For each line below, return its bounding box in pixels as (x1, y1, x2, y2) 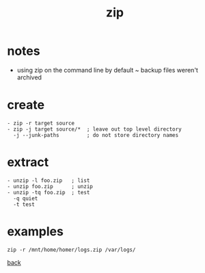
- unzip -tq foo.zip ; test (7, 189, 90, 196)
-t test (13, 200, 36, 208)
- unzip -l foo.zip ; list (7, 177, 90, 184)
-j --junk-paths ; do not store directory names (13, 131, 179, 138)
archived (16, 73, 42, 81)
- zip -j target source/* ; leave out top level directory (7, 125, 182, 133)
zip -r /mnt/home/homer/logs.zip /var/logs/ (7, 246, 136, 253)
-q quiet (13, 195, 38, 202)
